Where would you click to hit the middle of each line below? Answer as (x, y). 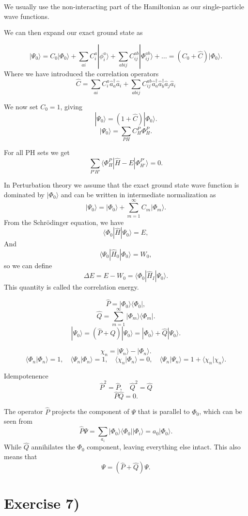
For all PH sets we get (37, 152)
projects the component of (90, 411)
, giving (71, 106)
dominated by (24, 194)
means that (21, 456)
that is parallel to (164, 411)
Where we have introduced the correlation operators (81, 73)
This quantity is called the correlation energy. (71, 287)
